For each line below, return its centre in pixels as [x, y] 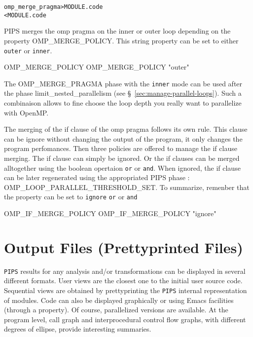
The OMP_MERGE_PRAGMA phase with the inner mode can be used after [123, 83]
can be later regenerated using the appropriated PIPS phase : [97, 177]
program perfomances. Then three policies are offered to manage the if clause [121, 148]
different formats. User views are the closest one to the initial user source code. [123, 281]
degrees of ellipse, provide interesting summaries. [78, 329]
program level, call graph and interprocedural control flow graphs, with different [125, 319]
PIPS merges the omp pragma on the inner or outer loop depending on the [117, 31]
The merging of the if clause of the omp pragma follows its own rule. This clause [126, 129]
